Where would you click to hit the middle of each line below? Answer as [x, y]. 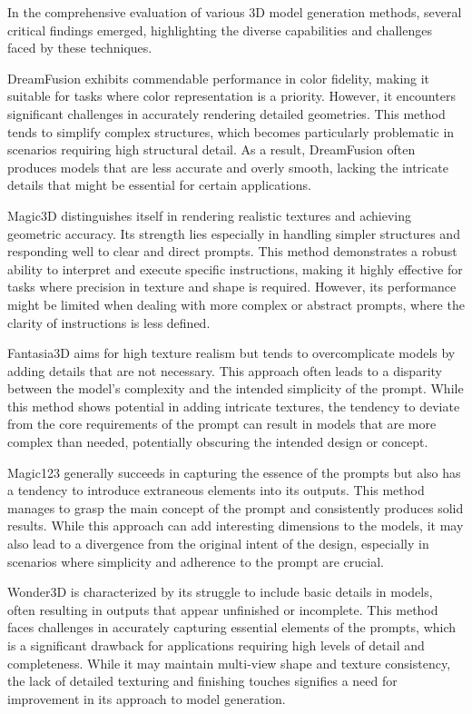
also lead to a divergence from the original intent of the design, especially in [218, 544]
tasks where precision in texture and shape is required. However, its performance [232, 287]
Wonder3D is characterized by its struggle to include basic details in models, [220, 592]
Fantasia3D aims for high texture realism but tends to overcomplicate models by [231, 353]
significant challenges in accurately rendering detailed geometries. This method [226, 113]
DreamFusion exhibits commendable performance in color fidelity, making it [219, 78]
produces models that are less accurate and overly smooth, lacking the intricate [228, 167]
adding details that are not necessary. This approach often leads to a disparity [225, 370]
